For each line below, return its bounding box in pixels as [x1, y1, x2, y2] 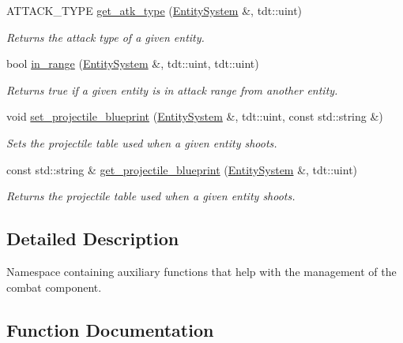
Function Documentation [6, 317, 214, 341]
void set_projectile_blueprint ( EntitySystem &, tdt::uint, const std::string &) [6, 108, 383, 125]
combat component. [6, 278, 102, 295]
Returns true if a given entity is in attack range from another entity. [6, 81, 338, 98]
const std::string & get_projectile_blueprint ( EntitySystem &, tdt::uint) [6, 161, 358, 177]
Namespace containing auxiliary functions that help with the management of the [6, 263, 397, 279]
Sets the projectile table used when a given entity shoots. [6, 134, 277, 151]
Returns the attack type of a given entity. [6, 28, 205, 45]
